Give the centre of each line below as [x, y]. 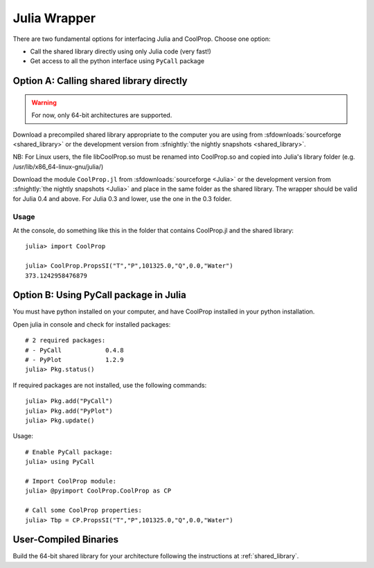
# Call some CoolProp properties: [83, 510]
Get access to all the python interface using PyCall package [117, 61]
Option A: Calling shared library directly [100, 81]
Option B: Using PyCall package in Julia [99, 295]
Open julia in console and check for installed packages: [92, 324]
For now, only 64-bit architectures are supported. [102, 115]
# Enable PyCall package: [69, 452]
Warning [44, 102]
